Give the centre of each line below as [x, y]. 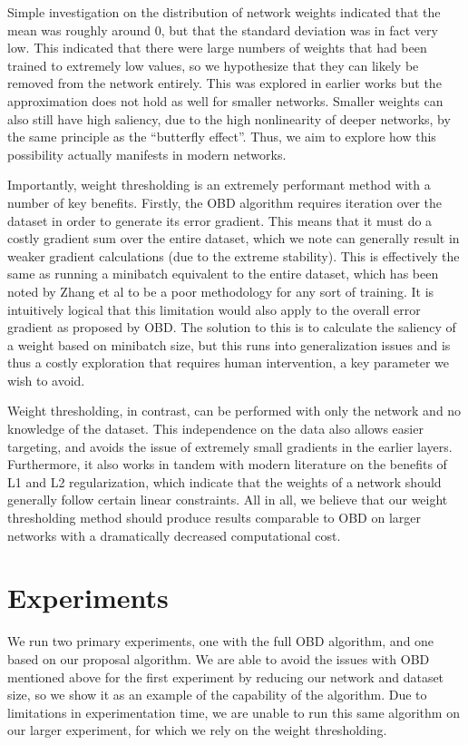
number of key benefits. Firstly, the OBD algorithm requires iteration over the [225, 202]
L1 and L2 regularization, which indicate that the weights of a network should [224, 481]
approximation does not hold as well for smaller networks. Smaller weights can [225, 100]
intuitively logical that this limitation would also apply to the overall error [214, 309]
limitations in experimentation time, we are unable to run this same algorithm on [234, 712]
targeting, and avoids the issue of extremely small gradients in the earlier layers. [230, 446]
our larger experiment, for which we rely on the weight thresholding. [197, 730]
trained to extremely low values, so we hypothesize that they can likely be [213, 65]
